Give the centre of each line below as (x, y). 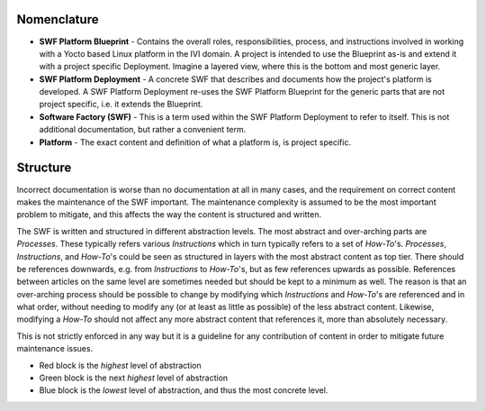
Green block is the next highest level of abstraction (134, 378)
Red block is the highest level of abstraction (120, 365)
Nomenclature (58, 19)
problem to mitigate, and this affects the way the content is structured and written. (169, 215)
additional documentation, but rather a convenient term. (143, 130)
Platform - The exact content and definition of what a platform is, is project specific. (195, 142)
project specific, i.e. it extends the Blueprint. (121, 105)
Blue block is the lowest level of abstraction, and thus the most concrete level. (184, 390)
